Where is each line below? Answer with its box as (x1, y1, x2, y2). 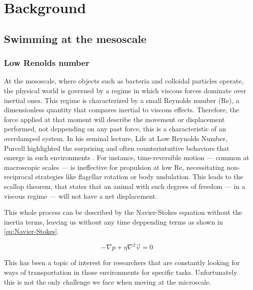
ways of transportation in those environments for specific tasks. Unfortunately (4, 267, 237, 277)
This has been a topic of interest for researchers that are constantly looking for (4, 257, 240, 268)
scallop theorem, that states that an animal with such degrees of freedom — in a (4, 181, 245, 191)
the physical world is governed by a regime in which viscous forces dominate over (4, 85, 246, 95)
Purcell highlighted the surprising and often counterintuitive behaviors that (4, 143, 230, 153)
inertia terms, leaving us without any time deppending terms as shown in (4, 216, 223, 227)
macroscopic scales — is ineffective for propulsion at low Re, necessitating (4, 162, 225, 172)
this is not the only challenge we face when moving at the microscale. (4, 276, 211, 287)
